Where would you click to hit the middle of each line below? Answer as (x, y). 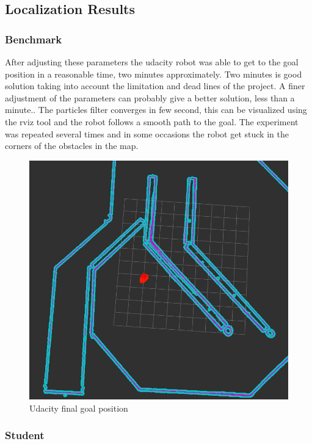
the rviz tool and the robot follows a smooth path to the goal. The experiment (152, 121)
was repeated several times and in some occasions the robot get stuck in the (147, 133)
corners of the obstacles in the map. (72, 146)
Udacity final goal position (79, 408)
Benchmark (34, 39)
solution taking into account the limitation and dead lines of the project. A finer (155, 86)
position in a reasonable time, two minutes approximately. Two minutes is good (154, 74)
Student (25, 435)
